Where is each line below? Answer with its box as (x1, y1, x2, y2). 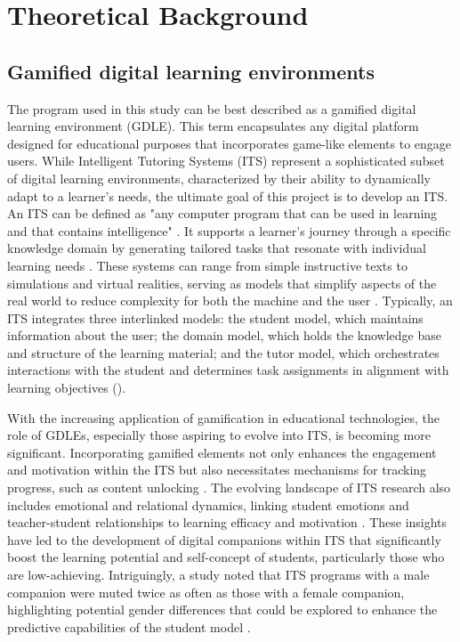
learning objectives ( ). (7, 378, 126, 397)
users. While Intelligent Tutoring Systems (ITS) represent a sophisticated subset (7, 151, 445, 170)
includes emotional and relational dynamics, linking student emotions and (7, 495, 409, 514)
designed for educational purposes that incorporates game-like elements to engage (7, 134, 452, 152)
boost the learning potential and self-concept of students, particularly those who (7, 548, 445, 566)
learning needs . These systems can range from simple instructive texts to (7, 256, 408, 274)
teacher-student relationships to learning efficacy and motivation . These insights (7, 513, 448, 532)
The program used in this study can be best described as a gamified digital (7, 99, 416, 118)
